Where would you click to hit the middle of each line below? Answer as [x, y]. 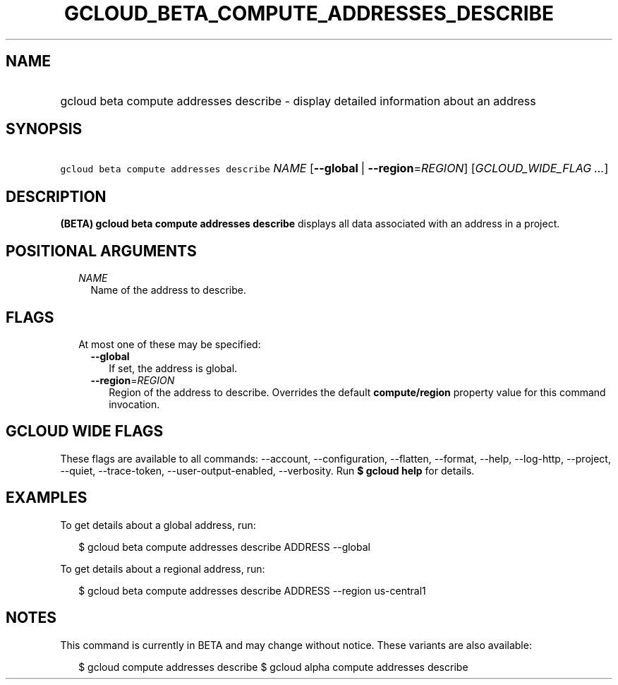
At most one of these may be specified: [170, 344]
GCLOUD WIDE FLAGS [85, 431]
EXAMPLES [47, 498]
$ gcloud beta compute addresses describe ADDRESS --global [224, 547]
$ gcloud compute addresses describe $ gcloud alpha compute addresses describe [273, 667]
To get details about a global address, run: [158, 525]
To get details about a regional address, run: [163, 568]
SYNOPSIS [44, 129]
